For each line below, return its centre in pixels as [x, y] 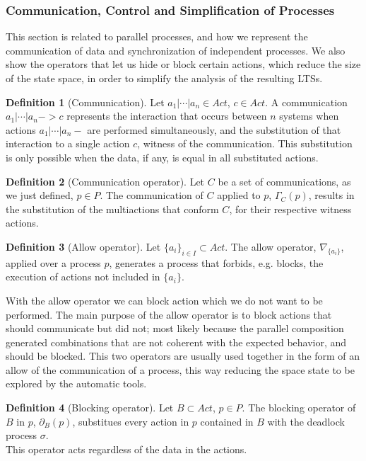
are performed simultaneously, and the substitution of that [214, 129]
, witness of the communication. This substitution [245, 143]
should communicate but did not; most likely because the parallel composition [175, 328]
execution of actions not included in [83, 277]
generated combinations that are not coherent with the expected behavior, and [176, 342]
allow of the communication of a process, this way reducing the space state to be [180, 369]
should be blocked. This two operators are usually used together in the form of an [183, 356]
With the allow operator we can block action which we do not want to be [164, 300]
